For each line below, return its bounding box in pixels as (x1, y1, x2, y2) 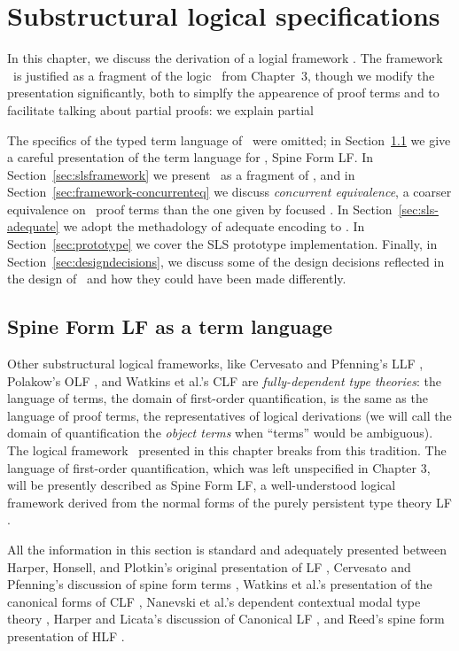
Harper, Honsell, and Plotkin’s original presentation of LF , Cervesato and (7, 557, 411, 576)
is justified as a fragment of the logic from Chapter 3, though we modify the (12, 66, 435, 84)
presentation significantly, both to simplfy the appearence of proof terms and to (7, 83, 440, 102)
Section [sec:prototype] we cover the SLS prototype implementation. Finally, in (7, 235, 438, 253)
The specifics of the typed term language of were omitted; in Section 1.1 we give (7, 130, 451, 149)
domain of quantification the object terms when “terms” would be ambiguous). (7, 423, 433, 442)
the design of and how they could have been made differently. (7, 269, 346, 288)
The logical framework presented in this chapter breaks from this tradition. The (7, 441, 447, 460)
